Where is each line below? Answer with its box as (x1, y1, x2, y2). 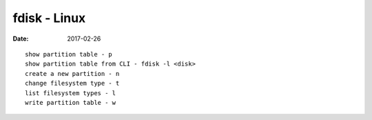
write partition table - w (25, 99, 116, 106)
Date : (12, 34, 29, 43)
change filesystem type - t (25, 79, 120, 88)
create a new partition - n (25, 70, 120, 77)
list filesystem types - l (25, 89, 116, 97)
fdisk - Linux (12, 10, 86, 26)
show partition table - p (25, 50, 113, 58)
